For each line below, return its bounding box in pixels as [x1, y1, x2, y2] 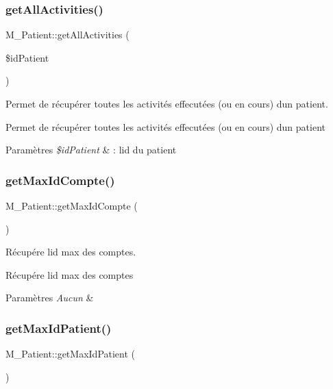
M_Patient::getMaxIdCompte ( [5, 199, 138, 212]
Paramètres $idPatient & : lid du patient [5, 142, 177, 157]
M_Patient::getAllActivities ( [5, 27, 129, 42]
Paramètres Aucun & [5, 290, 94, 305]
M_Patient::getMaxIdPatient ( [5, 347, 136, 361]
